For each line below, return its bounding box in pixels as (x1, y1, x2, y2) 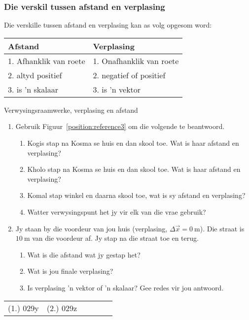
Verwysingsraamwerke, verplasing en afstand (4, 104, 138, 115)
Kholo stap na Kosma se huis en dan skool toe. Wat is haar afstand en (27, 164, 241, 174)
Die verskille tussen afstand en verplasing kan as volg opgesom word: (4, 20, 212, 30)
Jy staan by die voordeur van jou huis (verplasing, (15, 223, 168, 233)
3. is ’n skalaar (8, 83, 59, 95)
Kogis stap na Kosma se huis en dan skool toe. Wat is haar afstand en (27, 138, 239, 148)
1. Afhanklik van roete (8, 55, 85, 66)
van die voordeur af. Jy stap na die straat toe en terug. (32, 233, 199, 243)
